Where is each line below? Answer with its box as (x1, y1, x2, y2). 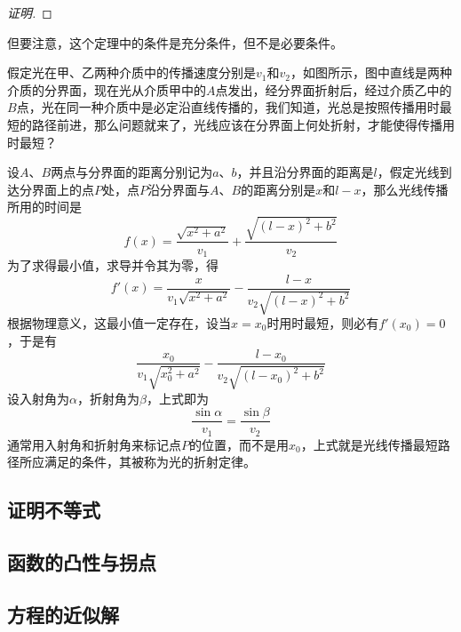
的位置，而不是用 (189, 435, 289, 453)
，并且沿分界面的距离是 (236, 163, 374, 181)
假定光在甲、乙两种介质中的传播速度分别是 (7, 63, 256, 82)
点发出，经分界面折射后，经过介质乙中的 (215, 80, 452, 99)
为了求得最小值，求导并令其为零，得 (7, 255, 219, 274)
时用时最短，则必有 (266, 314, 379, 332)
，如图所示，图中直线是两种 (290, 63, 452, 82)
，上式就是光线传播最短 (300, 435, 438, 453)
